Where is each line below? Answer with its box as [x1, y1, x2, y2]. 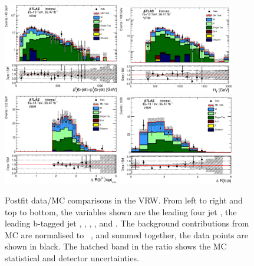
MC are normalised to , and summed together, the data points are [5, 228, 248, 241]
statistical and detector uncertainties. [5, 252, 139, 264]
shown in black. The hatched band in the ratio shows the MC [5, 240, 227, 252]
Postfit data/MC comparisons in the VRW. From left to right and [5, 194, 243, 206]
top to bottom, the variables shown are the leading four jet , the [5, 205, 237, 218]
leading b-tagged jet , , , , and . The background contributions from [5, 217, 249, 229]
